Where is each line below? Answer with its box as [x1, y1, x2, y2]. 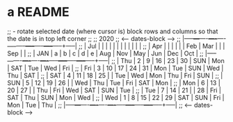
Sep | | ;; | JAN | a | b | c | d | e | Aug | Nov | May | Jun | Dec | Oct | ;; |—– [7, 49, 217, 58]
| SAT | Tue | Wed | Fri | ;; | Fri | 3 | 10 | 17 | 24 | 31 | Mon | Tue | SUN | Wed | [7, 64, 224, 72]
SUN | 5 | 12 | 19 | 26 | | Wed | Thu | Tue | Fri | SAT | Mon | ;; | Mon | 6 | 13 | [7, 78, 220, 87]
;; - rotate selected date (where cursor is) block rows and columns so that [7, 27, 218, 35]
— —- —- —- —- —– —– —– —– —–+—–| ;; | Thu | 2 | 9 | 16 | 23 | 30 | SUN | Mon [7, 56, 225, 64]
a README [7, 4, 70, 20]
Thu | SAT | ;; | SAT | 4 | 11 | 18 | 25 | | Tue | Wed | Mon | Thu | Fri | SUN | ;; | [7, 71, 223, 80]
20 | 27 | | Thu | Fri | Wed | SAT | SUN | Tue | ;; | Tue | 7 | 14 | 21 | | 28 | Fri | [7, 86, 221, 94]
